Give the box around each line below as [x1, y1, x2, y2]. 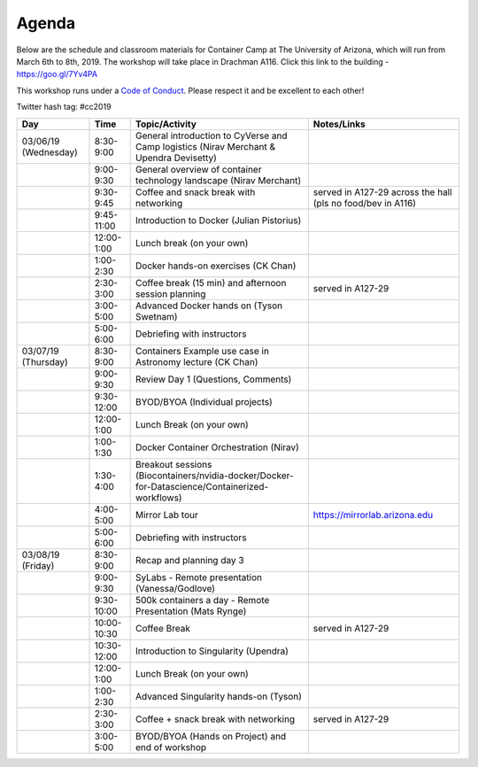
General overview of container [135, 163, 262, 175]
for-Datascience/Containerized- [135, 480, 269, 492]
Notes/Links [312, 118, 366, 130]
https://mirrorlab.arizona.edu [312, 508, 434, 521]
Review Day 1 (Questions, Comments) [135, 373, 292, 385]
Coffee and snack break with [135, 186, 256, 198]
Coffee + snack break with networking [135, 713, 296, 725]
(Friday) [21, 559, 55, 571]
